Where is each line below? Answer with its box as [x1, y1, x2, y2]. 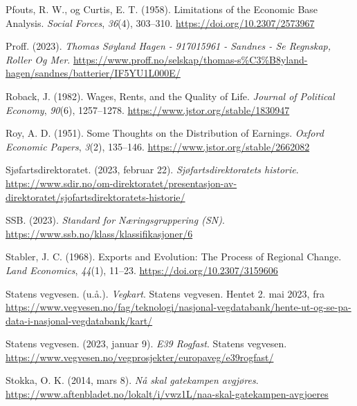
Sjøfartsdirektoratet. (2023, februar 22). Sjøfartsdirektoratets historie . [6, 162, 299, 177]
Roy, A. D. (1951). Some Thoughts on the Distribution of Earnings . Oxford [6, 126, 324, 140]
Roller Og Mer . [6, 52, 71, 66]
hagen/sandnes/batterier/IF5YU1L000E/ [6, 66, 181, 80]
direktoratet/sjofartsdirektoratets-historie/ [6, 189, 185, 204]
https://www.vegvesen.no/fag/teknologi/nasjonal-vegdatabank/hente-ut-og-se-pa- [6, 300, 351, 314]
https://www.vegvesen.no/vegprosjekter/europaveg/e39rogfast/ [6, 349, 274, 364]
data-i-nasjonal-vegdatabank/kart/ [6, 313, 153, 327]
